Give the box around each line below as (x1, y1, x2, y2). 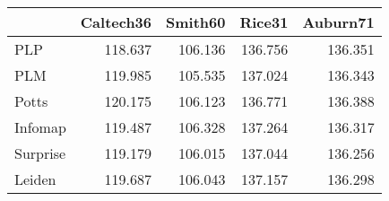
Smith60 (166, 12, 226, 32)
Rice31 (239, 12, 289, 32)
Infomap (14, 117, 66, 137)
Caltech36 (80, 12, 152, 32)
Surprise (14, 143, 66, 163)
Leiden (14, 169, 56, 189)
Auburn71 (302, 12, 375, 32)
